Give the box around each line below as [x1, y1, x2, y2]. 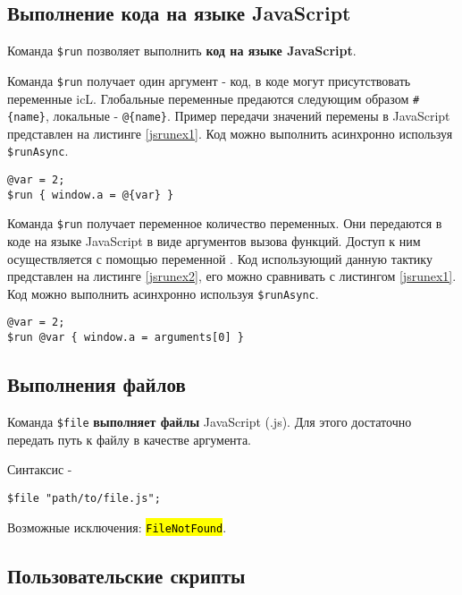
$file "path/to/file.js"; [7, 491, 161, 505]
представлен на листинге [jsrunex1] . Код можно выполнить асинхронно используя [7, 123, 453, 142]
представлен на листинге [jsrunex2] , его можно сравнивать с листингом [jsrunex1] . [7, 267, 457, 285]
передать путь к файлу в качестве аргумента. [7, 429, 252, 448]
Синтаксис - [7, 460, 72, 479]
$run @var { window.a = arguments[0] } [7, 331, 244, 344]
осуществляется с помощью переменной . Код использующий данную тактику [7, 249, 433, 268]
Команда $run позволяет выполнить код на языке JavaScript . [7, 41, 357, 60]
